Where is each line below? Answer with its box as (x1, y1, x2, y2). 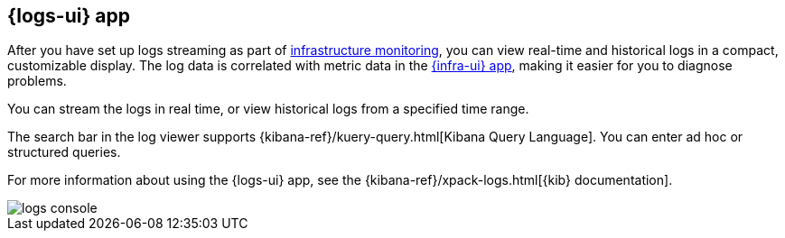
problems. (7, 73, 67, 89)
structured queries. (7, 144, 121, 160)
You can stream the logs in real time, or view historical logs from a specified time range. (7, 101, 529, 117)
